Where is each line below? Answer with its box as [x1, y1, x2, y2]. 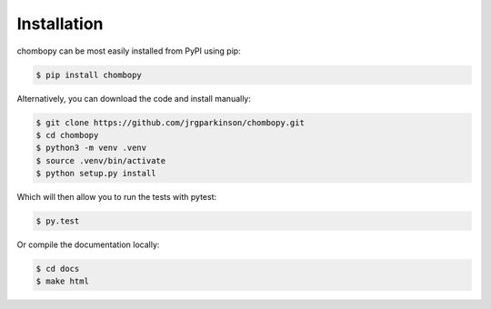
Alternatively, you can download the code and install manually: [16, 93, 252, 104]
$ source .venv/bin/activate [35, 155, 166, 165]
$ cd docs [35, 264, 80, 274]
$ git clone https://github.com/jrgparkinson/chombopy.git [35, 117, 305, 127]
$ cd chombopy [35, 130, 99, 140]
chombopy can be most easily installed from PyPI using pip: [16, 45, 241, 56]
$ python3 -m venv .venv [35, 143, 147, 154]
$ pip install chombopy [35, 69, 143, 80]
